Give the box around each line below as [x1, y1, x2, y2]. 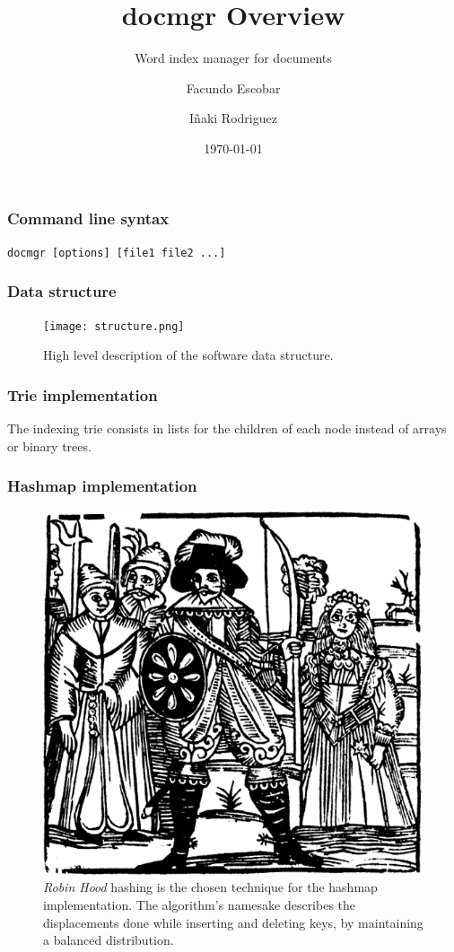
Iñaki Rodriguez [189, 109, 277, 127]
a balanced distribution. [43, 930, 174, 949]
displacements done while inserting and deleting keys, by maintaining [43, 913, 423, 931]
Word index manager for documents [135, 48, 332, 67]
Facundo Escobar [186, 78, 281, 97]
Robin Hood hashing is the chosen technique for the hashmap [43, 878, 378, 896]
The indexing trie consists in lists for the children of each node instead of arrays [7, 419, 447, 438]
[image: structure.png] [43, 319, 185, 333]
